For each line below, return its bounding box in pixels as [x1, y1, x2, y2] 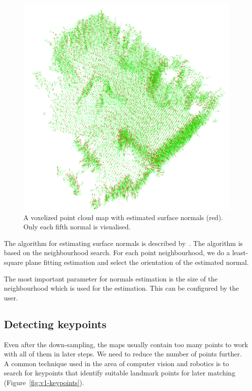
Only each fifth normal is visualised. [23, 222, 131, 232]
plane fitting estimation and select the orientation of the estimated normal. [25, 257, 249, 267]
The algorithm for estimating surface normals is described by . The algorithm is [4, 238, 243, 248]
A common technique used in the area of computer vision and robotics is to [4, 358, 229, 368]
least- [232, 247, 248, 258]
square [4, 257, 23, 267]
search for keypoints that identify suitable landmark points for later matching [4, 368, 235, 378]
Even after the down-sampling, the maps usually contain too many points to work [4, 339, 248, 349]
